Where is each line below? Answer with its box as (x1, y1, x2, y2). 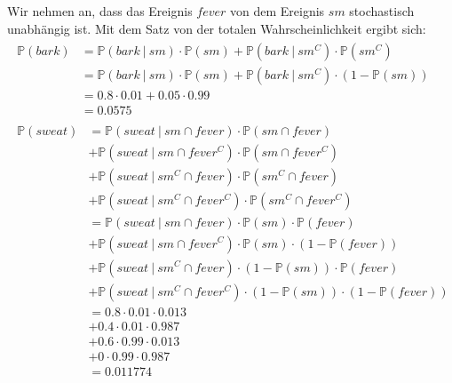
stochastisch (349, 2, 415, 20)
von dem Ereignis (230, 2, 325, 20)
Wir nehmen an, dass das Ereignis (7, 2, 193, 20)
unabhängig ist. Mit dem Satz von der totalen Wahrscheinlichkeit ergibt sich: (7, 19, 426, 37)
